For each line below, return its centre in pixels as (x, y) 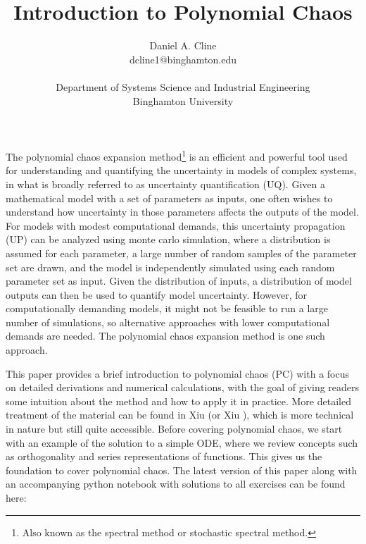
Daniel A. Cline (183, 45)
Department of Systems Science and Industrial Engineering (183, 86)
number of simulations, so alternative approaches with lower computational (168, 322)
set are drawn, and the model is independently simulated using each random (170, 267)
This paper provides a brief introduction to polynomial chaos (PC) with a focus (177, 373)
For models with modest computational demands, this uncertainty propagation (176, 225)
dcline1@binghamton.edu (183, 59)
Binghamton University (183, 100)
